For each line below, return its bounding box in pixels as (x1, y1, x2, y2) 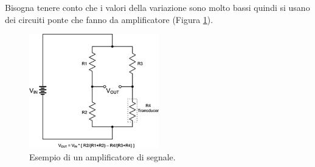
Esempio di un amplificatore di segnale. (29, 150, 176, 163)
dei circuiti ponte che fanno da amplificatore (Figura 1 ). (5, 13, 213, 25)
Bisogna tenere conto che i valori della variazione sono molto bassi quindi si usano (5, 1, 310, 13)
